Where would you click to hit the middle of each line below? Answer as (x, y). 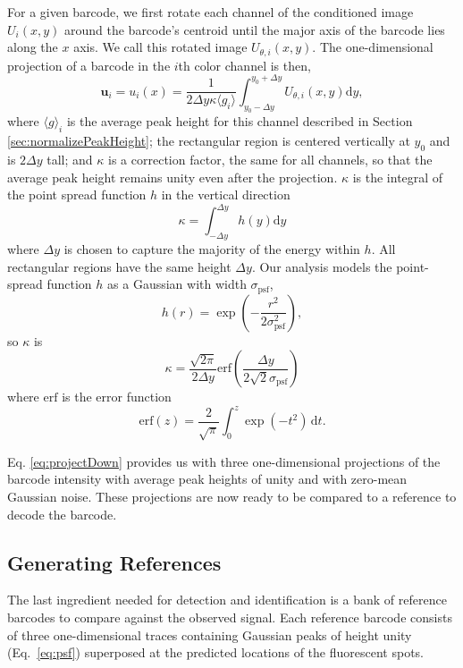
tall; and (70, 160)
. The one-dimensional (373, 47)
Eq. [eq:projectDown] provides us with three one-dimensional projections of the (224, 461)
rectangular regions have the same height (119, 266)
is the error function (117, 397)
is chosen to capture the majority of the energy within (212, 249)
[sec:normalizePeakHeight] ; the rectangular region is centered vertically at (209, 141)
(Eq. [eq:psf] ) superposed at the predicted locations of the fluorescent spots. (215, 652)
